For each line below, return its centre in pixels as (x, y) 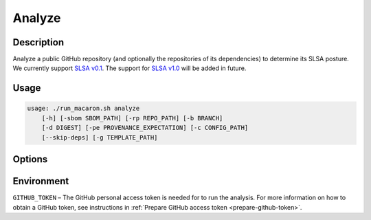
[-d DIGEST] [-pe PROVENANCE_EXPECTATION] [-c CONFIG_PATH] (145, 128)
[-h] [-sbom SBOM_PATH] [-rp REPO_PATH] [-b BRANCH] (132, 118)
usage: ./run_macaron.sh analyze (83, 109)
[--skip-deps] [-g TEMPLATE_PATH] (100, 137)
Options (30, 159)
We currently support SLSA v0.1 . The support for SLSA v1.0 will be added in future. (130, 68)
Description (38, 42)
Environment (41, 181)
